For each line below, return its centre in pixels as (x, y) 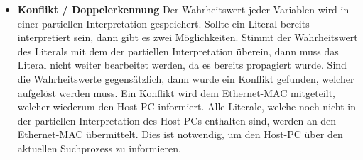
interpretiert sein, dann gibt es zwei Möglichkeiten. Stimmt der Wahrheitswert (188, 37)
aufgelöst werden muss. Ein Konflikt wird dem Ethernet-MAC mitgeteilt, (176, 92)
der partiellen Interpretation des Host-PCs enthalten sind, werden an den (177, 120)
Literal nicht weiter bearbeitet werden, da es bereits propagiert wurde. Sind (182, 65)
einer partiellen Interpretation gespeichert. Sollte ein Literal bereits (163, 23)
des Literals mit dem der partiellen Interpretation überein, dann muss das (178, 51)
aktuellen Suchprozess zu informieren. (99, 148)
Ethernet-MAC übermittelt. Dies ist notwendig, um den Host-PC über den (180, 134)
